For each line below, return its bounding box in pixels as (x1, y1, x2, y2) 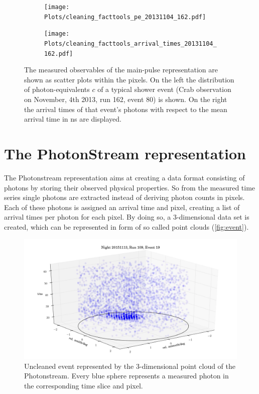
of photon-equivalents (24, 84, 90, 94)
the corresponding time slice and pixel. (24, 380, 143, 390)
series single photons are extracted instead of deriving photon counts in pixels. (4, 192, 245, 203)
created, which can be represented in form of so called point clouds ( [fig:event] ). (4, 221, 249, 232)
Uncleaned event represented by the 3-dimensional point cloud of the (24, 360, 236, 371)
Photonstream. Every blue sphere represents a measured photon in (24, 370, 229, 381)
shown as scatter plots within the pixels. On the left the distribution (24, 74, 234, 84)
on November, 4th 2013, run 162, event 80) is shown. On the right (24, 94, 227, 105)
